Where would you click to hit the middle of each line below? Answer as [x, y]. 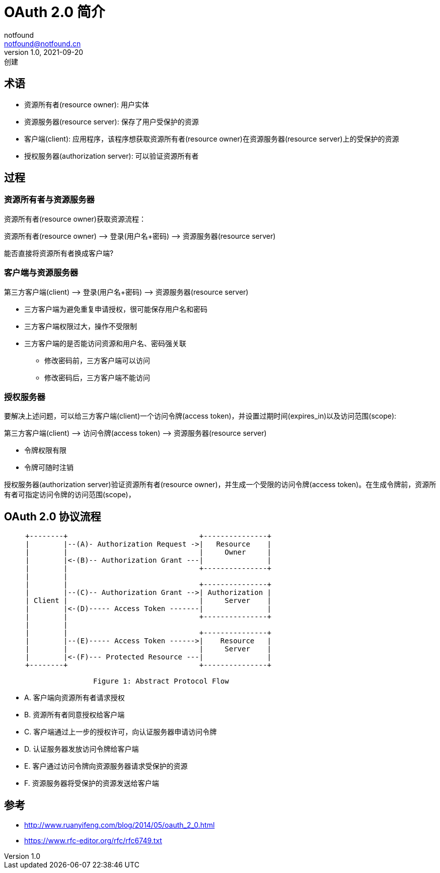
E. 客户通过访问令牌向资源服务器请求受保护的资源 [106, 766]
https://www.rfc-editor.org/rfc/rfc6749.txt [93, 841]
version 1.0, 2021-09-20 [44, 52]
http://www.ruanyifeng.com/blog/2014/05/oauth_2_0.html [120, 825]
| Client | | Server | [149, 601]
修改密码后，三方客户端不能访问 [97, 377]
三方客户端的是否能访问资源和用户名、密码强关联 [105, 343]
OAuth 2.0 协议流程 [53, 516]
